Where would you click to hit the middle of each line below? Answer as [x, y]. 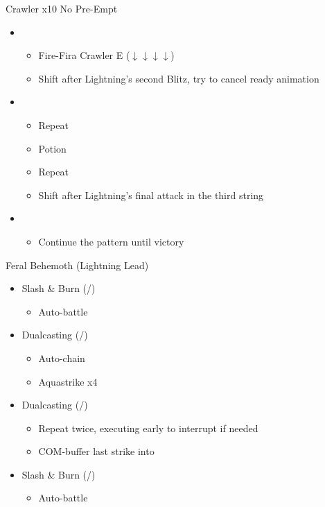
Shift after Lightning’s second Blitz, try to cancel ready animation [179, 78]
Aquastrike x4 [68, 381]
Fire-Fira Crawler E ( [84, 55]
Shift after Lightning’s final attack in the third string [151, 195]
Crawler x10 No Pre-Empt [62, 8]
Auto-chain [62, 358]
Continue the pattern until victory [111, 241]
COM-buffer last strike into [96, 451]
